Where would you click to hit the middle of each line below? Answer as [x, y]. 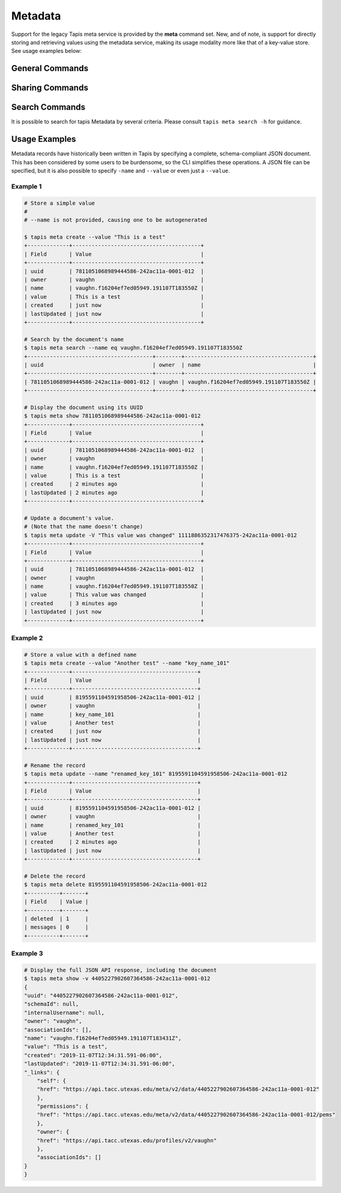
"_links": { [42, 1072]
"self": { [51, 1081]
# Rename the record [54, 765]
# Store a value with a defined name [80, 655]
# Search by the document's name [74, 339]
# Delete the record [54, 876]
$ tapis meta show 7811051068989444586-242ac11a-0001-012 [112, 416]
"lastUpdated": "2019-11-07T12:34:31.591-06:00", [100, 1064]
